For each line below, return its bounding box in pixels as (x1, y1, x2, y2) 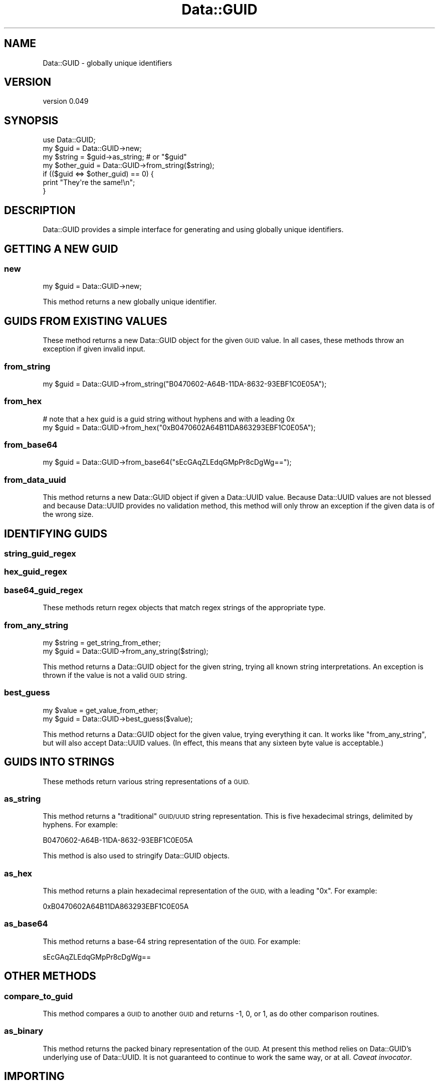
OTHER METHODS (4, 970, 96, 983)
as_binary (4, 1026, 44, 1036)
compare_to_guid (4, 991, 73, 1001)
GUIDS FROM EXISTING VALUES (4, 314, 167, 327)
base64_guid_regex (4, 585, 83, 595)
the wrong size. (43, 510, 94, 519)
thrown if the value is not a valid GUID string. (43, 670, 187, 679)
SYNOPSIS (4, 114, 59, 127)
